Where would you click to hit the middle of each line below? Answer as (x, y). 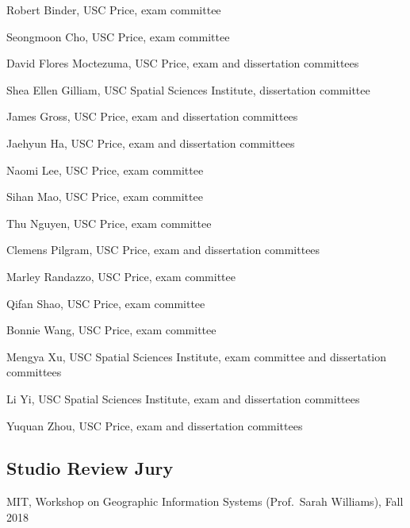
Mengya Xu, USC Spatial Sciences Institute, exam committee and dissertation (197, 356)
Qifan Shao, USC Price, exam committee (106, 303)
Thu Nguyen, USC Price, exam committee (109, 223)
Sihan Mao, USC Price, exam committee (105, 197)
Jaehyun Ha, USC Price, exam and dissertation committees (151, 143)
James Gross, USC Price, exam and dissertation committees (152, 116)
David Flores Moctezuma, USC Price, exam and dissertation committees (183, 63)
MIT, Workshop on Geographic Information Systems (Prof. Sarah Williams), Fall (205, 501)
